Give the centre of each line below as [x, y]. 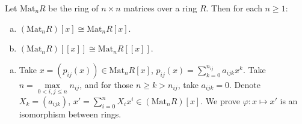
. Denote [245, 84]
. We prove [220, 101]
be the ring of [73, 8]
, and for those [106, 84]
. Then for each [234, 8]
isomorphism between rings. [70, 114]
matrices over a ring [160, 8]
